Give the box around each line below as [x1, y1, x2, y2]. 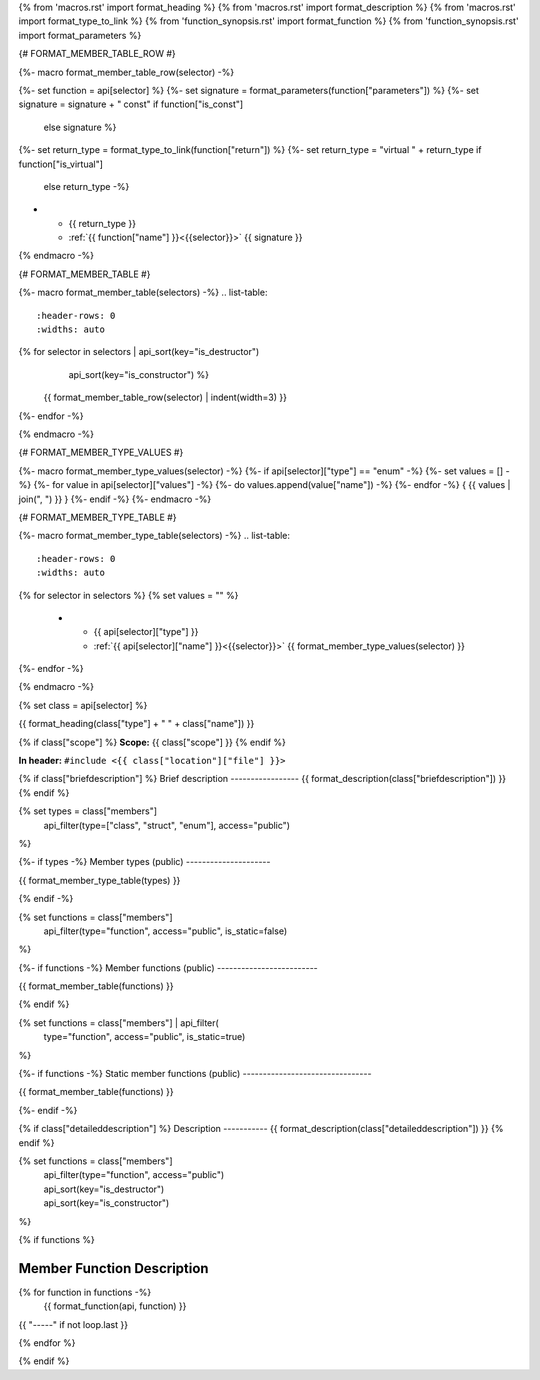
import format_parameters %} [18, 29, 142, 41]
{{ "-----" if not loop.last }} [18, 1318, 129, 1330]
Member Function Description [18, 1260, 209, 1277]
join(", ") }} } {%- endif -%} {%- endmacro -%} [18, 493, 212, 505]
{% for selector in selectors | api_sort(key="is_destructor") [18, 346, 260, 358]
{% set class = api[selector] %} [18, 699, 148, 711]
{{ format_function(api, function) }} [43, 1300, 187, 1312]
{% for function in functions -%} [18, 1286, 152, 1298]
